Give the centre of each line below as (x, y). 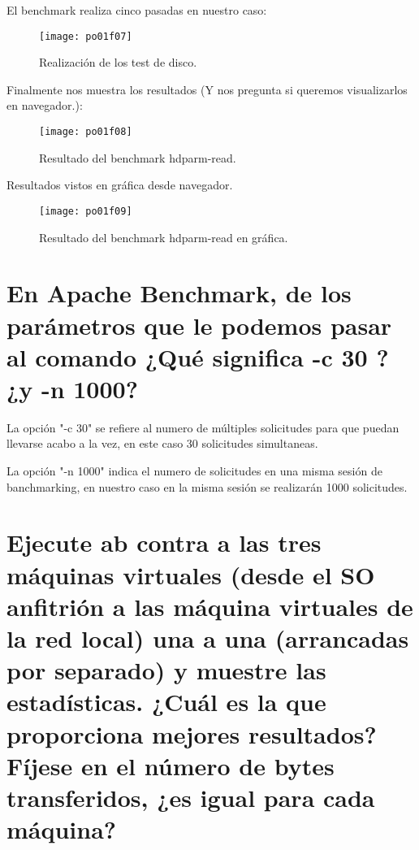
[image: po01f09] (86, 211)
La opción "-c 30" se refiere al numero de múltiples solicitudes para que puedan (203, 427)
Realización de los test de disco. (118, 62)
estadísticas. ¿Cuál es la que (166, 702)
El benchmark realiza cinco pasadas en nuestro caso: (137, 10)
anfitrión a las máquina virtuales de (210, 606)
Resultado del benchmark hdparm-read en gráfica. (164, 237)
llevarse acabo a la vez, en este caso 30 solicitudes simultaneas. (162, 443)
